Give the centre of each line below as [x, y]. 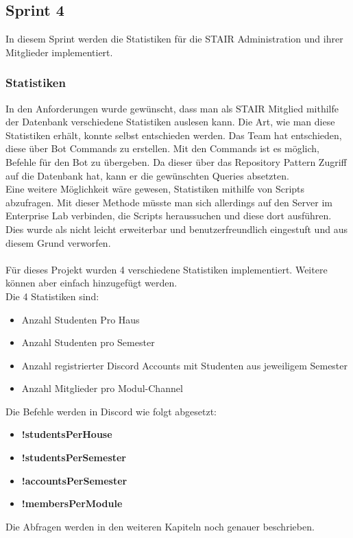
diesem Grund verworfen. [58, 242]
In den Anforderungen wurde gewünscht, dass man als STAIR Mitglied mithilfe [172, 108]
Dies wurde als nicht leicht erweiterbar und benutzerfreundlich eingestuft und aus [176, 229]
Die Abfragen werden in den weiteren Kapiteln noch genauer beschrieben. [160, 526]
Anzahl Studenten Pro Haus [81, 319]
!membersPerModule [72, 503]
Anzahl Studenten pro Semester [88, 342]
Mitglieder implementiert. [59, 52]
